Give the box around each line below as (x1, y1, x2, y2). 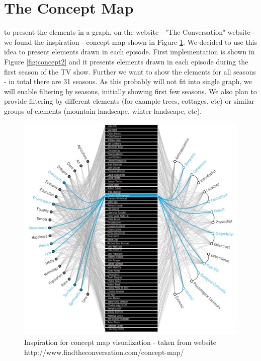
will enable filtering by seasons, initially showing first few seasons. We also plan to (4, 86, 257, 96)
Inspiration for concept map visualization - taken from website (24, 336, 216, 347)
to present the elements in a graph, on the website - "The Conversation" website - (4, 27, 255, 37)
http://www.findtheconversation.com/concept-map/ (24, 346, 184, 357)
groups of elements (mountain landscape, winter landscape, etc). (4, 105, 202, 116)
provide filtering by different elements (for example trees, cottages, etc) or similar (4, 96, 254, 106)
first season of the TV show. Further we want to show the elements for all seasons (4, 66, 256, 77)
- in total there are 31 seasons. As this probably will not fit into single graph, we (4, 76, 252, 87)
